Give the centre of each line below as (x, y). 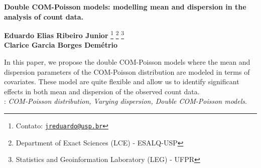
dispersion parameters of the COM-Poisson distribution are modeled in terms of (127, 71)
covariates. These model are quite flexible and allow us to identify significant (122, 81)
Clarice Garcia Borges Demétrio (61, 45)
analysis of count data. (44, 16)
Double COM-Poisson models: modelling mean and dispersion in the (125, 7)
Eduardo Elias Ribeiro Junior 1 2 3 (64, 34)
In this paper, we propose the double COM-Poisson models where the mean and (127, 62)
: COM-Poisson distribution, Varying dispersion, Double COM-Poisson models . (125, 101)
